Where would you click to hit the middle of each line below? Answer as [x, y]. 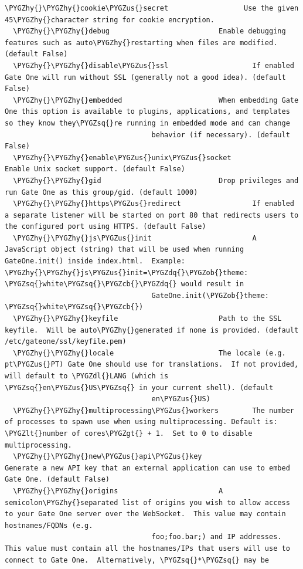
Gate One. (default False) [57, 480]
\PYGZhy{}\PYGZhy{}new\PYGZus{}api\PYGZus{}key [108, 457]
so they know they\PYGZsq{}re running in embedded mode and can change [147, 123]
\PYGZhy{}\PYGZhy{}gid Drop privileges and [156, 180]
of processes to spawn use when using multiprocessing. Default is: [141, 422]
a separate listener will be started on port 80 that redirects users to [152, 215]
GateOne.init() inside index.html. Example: [95, 261]
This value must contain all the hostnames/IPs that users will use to [147, 548]
